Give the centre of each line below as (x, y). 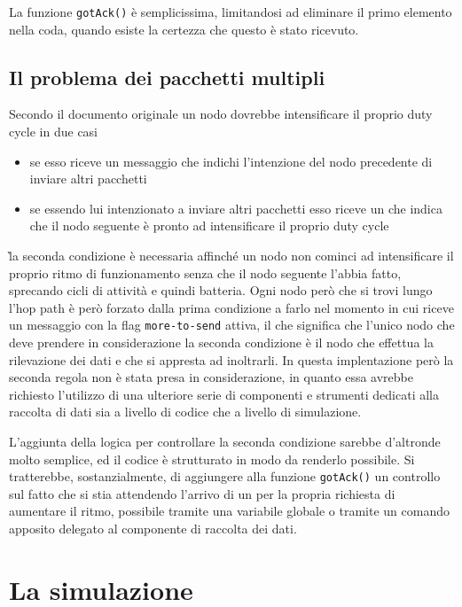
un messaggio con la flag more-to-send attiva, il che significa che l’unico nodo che (232, 325)
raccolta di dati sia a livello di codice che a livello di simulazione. (185, 412)
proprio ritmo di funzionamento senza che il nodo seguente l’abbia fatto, (205, 272)
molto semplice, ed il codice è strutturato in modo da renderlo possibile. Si (212, 459)
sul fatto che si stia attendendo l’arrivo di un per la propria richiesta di (202, 493)
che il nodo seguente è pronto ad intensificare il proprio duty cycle (209, 226)
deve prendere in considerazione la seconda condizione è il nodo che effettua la (221, 342)
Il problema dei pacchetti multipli (167, 77)
